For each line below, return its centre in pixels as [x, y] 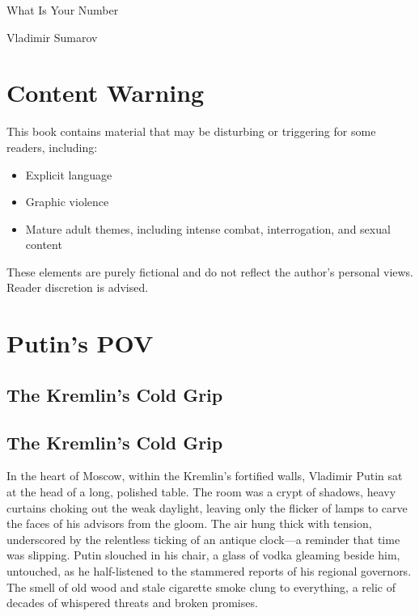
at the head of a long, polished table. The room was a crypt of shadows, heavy [201, 492]
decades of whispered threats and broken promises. [132, 603]
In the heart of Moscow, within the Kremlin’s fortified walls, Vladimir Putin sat [205, 476]
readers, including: [52, 147]
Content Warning [106, 93]
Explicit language [69, 174]
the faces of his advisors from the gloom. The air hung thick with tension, [189, 523]
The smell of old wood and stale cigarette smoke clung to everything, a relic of [201, 586]
